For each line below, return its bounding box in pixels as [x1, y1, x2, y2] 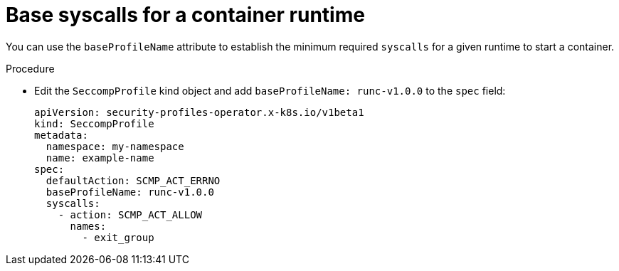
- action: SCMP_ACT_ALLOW [58, 208, 203, 220]
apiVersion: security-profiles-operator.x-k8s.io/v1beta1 [34, 106, 364, 118]
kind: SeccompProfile [34, 117, 154, 129]
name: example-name [46, 152, 154, 164]
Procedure [6, 62, 55, 75]
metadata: [34, 129, 88, 141]
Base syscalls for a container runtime [6, 3, 365, 27]
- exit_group [82, 231, 154, 243]
